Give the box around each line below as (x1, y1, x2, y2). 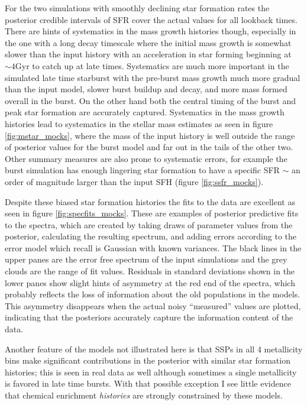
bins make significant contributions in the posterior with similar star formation (5, 354, 290, 367)
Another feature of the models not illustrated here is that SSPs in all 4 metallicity (5, 342, 303, 355)
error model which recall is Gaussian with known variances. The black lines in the (5, 241, 302, 254)
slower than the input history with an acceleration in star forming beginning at (5, 48, 292, 60)
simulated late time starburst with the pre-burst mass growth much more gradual (5, 71, 300, 83)
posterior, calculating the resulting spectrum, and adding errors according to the (5, 230, 296, 242)
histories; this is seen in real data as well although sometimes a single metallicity (5, 365, 297, 378)
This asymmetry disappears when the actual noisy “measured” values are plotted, (5, 299, 301, 312)
